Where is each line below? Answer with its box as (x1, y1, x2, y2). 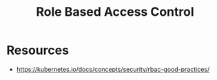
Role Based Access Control (36, 4, 194, 20)
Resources (6, 42, 70, 58)
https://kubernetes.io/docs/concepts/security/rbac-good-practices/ (16, 65, 210, 73)
